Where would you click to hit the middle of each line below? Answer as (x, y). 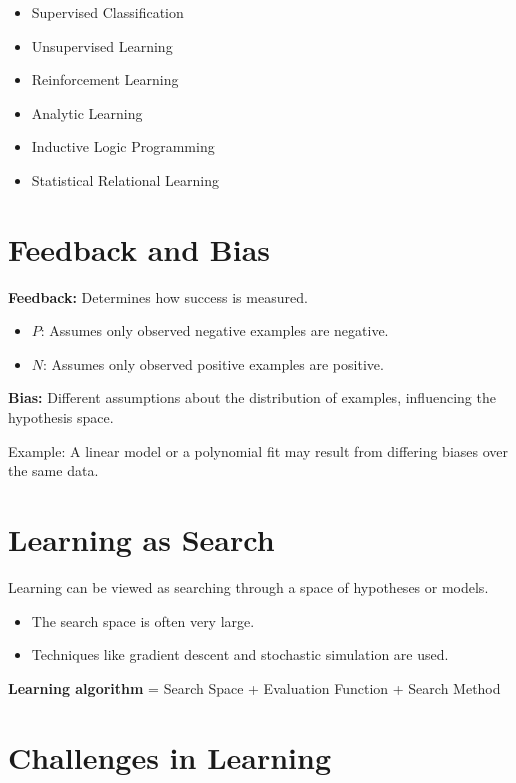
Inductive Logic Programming (123, 146)
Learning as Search (141, 539)
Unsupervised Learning (102, 45)
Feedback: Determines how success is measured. (158, 296)
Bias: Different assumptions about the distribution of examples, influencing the (252, 397)
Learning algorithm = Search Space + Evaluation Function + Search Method (254, 687)
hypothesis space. (61, 417)
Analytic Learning (87, 112)
